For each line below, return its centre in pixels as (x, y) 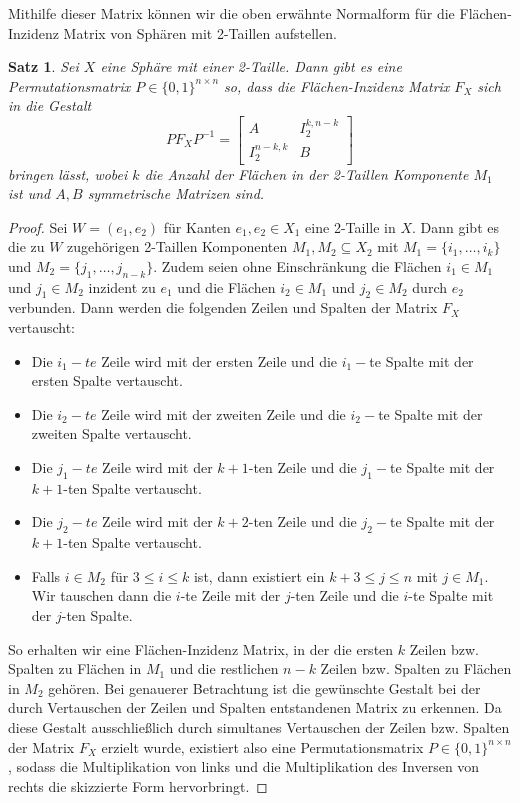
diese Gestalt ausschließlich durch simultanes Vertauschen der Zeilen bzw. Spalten (259, 726)
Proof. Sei (38, 226)
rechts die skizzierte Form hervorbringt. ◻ (138, 785)
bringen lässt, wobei (68, 173)
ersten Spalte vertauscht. (107, 380)
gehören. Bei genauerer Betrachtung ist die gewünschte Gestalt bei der (264, 687)
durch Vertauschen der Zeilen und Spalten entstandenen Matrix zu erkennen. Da (255, 707)
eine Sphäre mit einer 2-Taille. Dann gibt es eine (251, 66)
